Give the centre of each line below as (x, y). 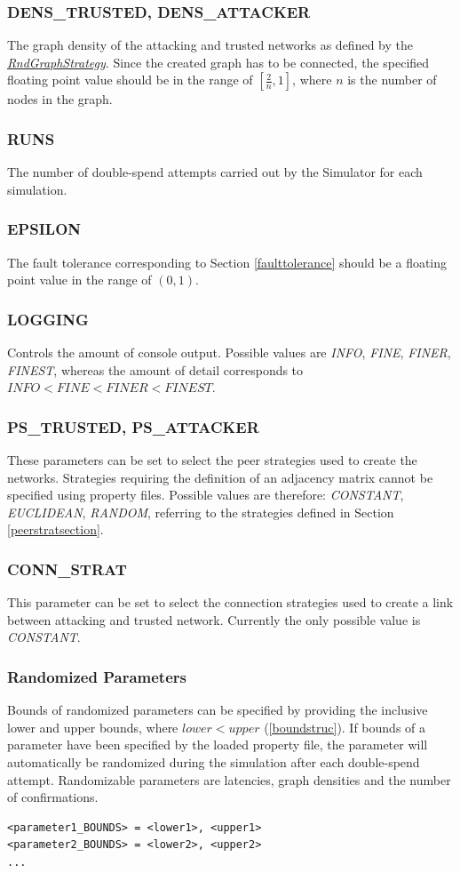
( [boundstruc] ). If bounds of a (345, 727)
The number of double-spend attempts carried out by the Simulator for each (215, 172)
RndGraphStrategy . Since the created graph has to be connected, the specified (218, 62)
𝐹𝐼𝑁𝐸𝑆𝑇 (188, 389)
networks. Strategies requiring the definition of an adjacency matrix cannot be (220, 477)
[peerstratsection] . (56, 529)
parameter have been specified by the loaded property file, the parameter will (218, 745)
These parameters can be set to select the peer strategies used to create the (212, 460)
